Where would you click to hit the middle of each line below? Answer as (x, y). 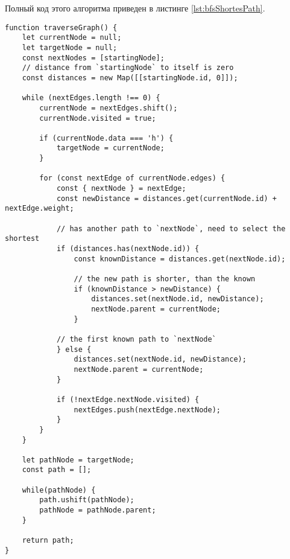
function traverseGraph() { (61, 27)
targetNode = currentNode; (110, 148)
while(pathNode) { (59, 490)
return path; (48, 541)
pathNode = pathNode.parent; (98, 510)
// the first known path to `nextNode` (136, 339)
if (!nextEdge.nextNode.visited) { (128, 399)
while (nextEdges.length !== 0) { (91, 98)
